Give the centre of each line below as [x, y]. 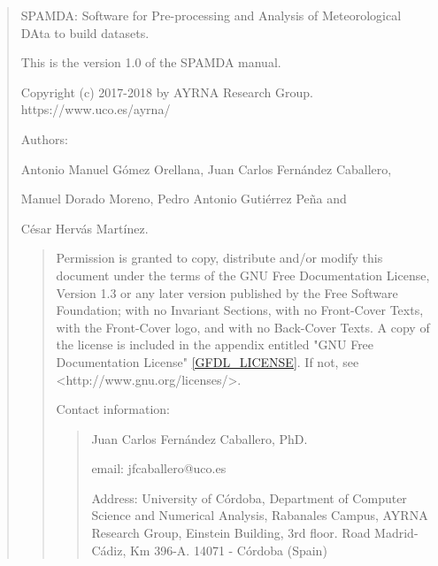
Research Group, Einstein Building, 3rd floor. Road [231, 533]
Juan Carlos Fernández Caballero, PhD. [200, 438]
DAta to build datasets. [85, 32]
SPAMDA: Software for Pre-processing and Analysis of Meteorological [211, 15]
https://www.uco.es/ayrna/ [96, 109]
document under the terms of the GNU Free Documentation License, [243, 275]
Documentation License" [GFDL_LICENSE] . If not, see [207, 361]
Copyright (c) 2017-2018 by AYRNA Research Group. [167, 92]
